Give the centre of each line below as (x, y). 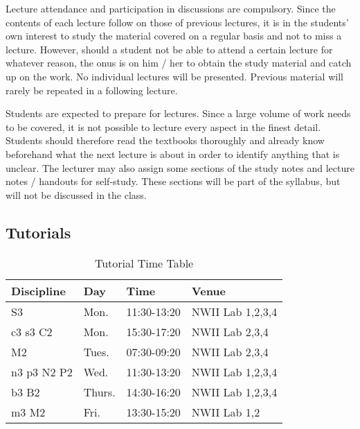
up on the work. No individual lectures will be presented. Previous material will (174, 76)
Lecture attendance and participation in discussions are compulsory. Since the (171, 8)
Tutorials (38, 232)
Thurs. (99, 392)
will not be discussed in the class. (76, 194)
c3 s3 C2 (32, 331)
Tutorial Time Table (144, 263)
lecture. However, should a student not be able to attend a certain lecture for (169, 49)
